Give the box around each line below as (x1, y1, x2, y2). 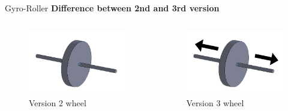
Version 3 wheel (186, 97, 244, 109)
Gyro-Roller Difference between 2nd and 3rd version (5, 2, 220, 14)
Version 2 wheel (29, 97, 86, 109)
